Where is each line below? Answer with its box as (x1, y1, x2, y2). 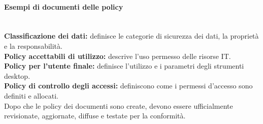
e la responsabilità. (4, 40, 62, 51)
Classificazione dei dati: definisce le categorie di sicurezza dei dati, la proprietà (4, 30, 259, 41)
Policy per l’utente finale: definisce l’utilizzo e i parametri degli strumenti (4, 60, 244, 71)
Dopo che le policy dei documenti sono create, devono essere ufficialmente (4, 100, 233, 111)
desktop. (4, 70, 30, 81)
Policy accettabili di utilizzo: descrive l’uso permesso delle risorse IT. (4, 50, 231, 61)
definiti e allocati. (4, 90, 58, 101)
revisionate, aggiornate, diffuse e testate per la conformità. (4, 110, 186, 121)
